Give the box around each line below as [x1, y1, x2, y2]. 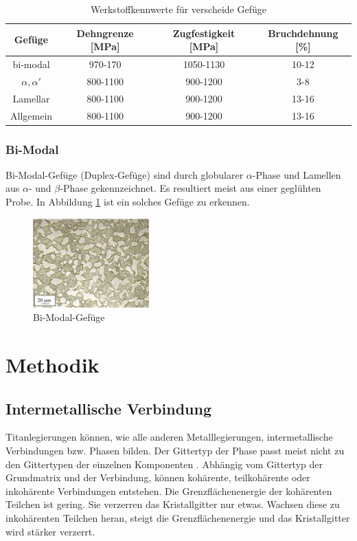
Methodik [5, 351, 100, 379]
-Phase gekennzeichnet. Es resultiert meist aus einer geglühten [60, 181, 321, 195]
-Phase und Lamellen [252, 167, 341, 181]
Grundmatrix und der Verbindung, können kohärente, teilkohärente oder [5, 470, 310, 485]
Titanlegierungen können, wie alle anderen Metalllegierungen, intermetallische [5, 430, 333, 444]
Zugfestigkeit [172, 25, 235, 40]
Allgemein [10, 108, 53, 122]
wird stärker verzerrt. [5, 524, 95, 538]
